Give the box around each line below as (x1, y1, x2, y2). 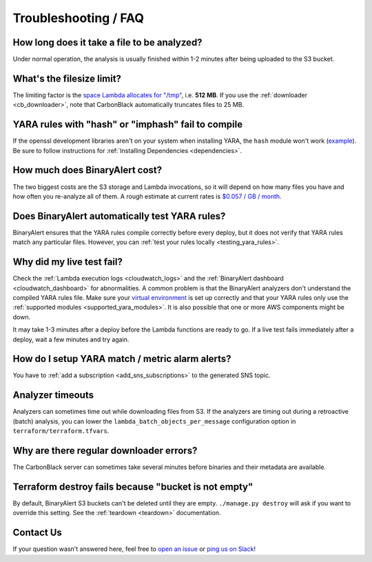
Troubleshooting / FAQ (12, 10, 145, 26)
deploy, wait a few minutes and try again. (12, 335, 130, 343)
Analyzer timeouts (12, 390, 94, 401)
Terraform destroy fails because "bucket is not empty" (12, 481, 254, 492)
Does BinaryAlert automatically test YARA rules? (12, 210, 226, 222)
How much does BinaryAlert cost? (12, 164, 162, 176)
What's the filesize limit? (12, 72, 122, 84)
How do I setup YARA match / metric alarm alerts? (12, 353, 231, 365)
